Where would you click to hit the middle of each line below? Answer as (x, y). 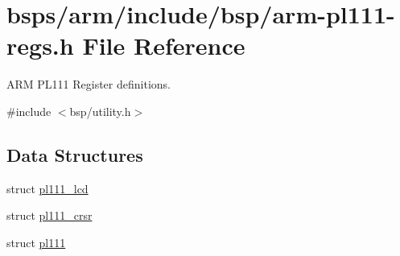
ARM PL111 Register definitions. (89, 84)
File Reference (164, 45)
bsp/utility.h (100, 111)
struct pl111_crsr (49, 215)
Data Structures (75, 154)
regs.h (40, 45)
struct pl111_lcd (47, 188)
